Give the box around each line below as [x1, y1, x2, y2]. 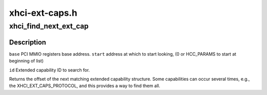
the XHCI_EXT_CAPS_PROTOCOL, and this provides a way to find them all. [9, 83, 161, 89]
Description [9, 38, 46, 46]
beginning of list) [9, 58, 44, 64]
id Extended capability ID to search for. [9, 67, 90, 73]
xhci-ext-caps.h [9, 7, 78, 18]
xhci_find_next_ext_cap [9, 22, 89, 31]
